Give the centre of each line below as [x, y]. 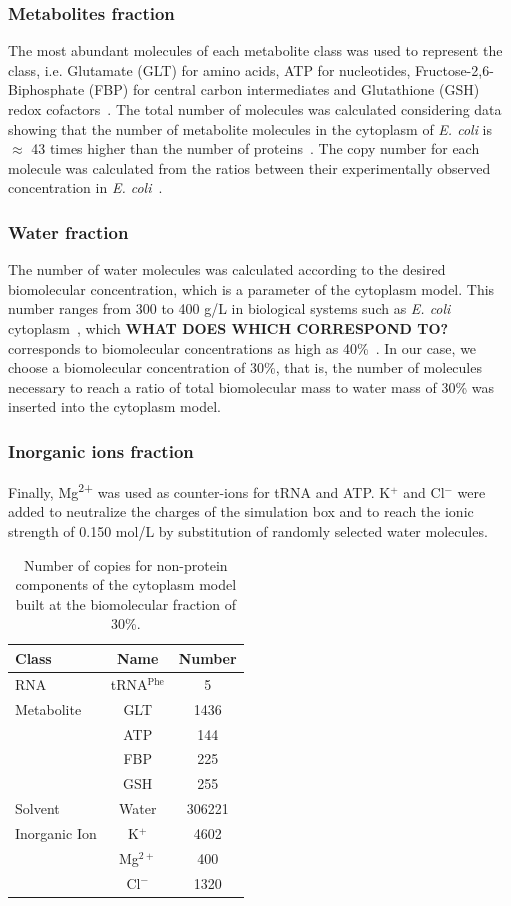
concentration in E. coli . [85, 187]
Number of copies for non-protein [126, 564]
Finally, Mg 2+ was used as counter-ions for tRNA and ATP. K [199, 490]
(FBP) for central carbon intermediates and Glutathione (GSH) [284, 89]
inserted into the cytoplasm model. [114, 406]
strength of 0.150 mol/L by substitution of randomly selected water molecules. [248, 531]
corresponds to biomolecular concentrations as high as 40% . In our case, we [242, 347]
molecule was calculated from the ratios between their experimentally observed [249, 167]
